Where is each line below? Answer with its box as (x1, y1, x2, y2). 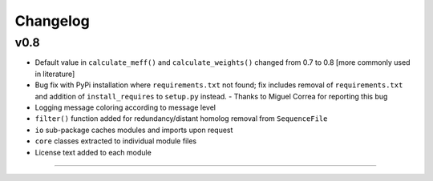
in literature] (34, 69, 75, 78)
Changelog (14, 12, 90, 30)
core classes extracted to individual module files (34, 136, 196, 146)
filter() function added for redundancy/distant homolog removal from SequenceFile (34, 114, 328, 123)
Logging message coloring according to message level (34, 103, 216, 112)
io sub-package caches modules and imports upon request (34, 125, 233, 135)
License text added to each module (34, 147, 152, 157)
